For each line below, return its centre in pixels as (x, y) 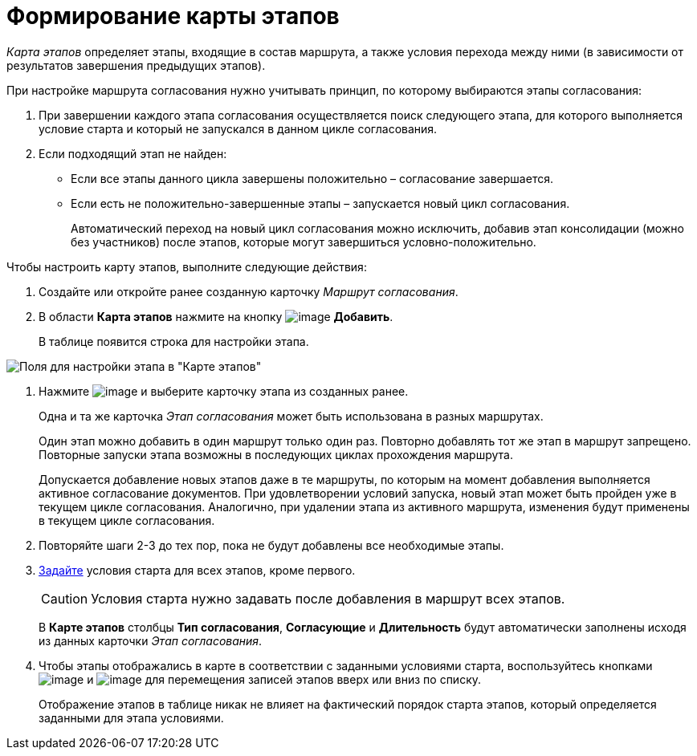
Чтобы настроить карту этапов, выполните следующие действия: (187, 266)
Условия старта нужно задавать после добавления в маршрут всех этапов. (328, 598)
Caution (65, 598)
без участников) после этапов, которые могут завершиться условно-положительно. (304, 242)
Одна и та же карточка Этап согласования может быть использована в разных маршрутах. (291, 416)
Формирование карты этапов (173, 16)
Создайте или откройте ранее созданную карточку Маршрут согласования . (249, 291)
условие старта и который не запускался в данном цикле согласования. (238, 128)
